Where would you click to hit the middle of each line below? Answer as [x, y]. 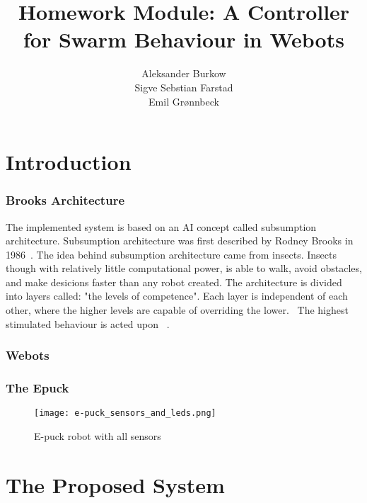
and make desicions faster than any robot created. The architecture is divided [174, 282]
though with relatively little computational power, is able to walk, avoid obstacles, [184, 268]
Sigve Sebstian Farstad [184, 87]
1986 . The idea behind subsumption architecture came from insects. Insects [171, 254]
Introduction [69, 162]
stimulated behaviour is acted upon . [88, 323]
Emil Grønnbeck [184, 101]
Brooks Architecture [65, 200]
